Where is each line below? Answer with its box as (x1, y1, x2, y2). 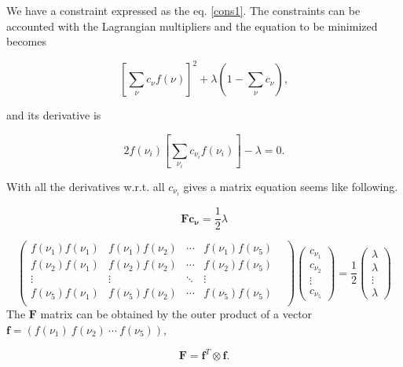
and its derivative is (6, 107, 101, 123)
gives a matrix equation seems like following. (183, 178, 398, 194)
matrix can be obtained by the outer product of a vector (40, 306, 313, 322)
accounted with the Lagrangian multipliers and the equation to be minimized (6, 17, 378, 34)
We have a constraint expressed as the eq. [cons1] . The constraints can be (6, 2, 361, 18)
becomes (6, 33, 47, 50)
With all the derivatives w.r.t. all (6, 178, 165, 194)
